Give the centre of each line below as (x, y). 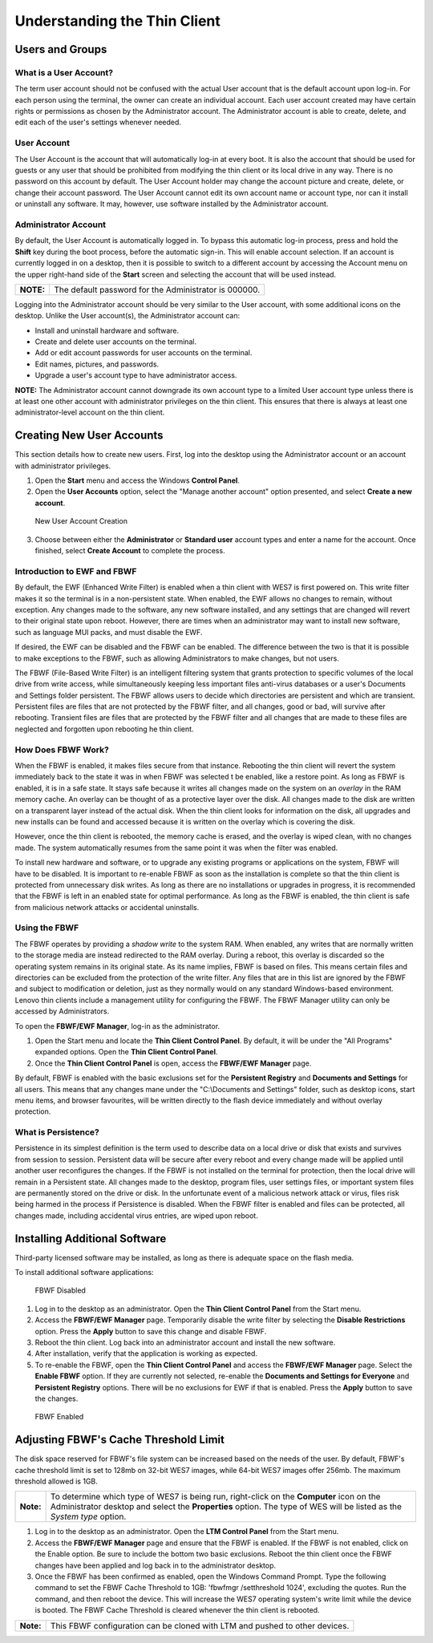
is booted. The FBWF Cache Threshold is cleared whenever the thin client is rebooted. (177, 1610)
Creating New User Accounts (89, 436)
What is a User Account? (64, 72)
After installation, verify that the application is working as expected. (146, 1354)
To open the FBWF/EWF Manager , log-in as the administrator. (117, 1026)
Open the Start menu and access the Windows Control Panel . (138, 480)
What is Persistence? (57, 1132)
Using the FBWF (47, 928)
